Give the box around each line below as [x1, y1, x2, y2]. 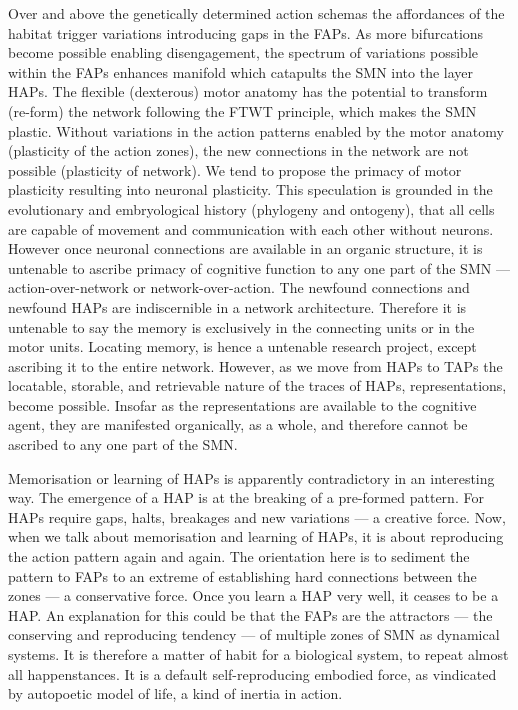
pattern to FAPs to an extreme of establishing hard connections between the [8, 565, 477, 586]
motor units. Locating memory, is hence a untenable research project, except [8, 336, 477, 357]
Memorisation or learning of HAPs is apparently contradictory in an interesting [8, 467, 495, 488]
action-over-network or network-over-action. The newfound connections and [8, 277, 470, 298]
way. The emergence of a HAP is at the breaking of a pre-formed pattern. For [8, 487, 484, 508]
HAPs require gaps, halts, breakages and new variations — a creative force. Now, [8, 506, 506, 527]
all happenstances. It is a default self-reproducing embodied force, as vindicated [8, 663, 497, 684]
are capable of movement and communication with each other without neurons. [8, 218, 494, 239]
